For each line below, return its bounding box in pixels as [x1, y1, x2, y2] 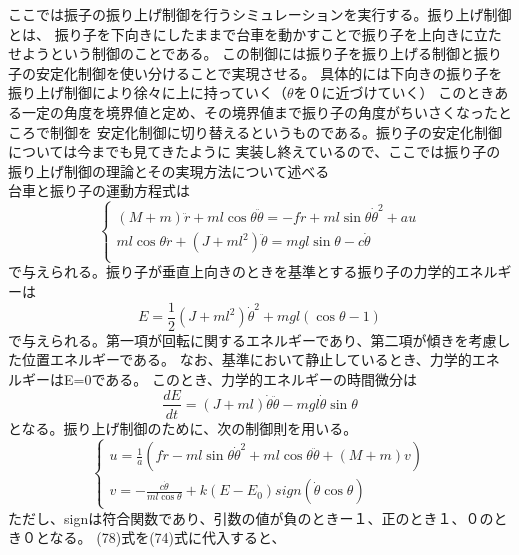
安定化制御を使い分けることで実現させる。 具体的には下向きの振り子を [35, 62, 503, 83]
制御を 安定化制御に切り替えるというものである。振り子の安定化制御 [49, 121, 503, 142]
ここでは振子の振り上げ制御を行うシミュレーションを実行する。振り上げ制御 [8, 4, 512, 24]
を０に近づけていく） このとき [293, 82, 495, 103]
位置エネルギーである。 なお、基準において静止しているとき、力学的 [21, 349, 472, 370]
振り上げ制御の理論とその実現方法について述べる [8, 160, 330, 181]
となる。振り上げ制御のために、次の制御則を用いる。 [8, 417, 358, 438]
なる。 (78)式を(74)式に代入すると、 [49, 527, 286, 548]
